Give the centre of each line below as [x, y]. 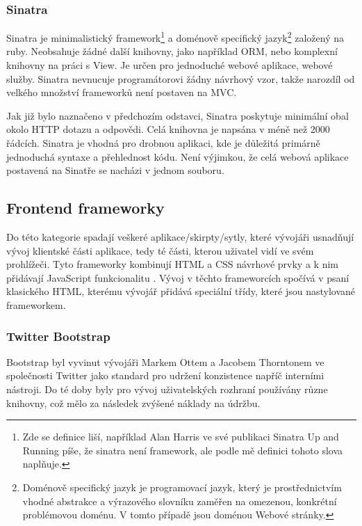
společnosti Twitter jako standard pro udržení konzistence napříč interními [165, 375]
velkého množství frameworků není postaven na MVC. [122, 92]
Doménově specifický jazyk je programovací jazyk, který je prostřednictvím [182, 487]
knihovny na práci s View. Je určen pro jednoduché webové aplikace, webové [170, 65]
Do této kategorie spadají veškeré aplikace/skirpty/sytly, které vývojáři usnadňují [180, 237]
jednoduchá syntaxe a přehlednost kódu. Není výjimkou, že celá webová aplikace [178, 156]
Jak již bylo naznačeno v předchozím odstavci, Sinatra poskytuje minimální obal [178, 115]
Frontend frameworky [85, 208]
